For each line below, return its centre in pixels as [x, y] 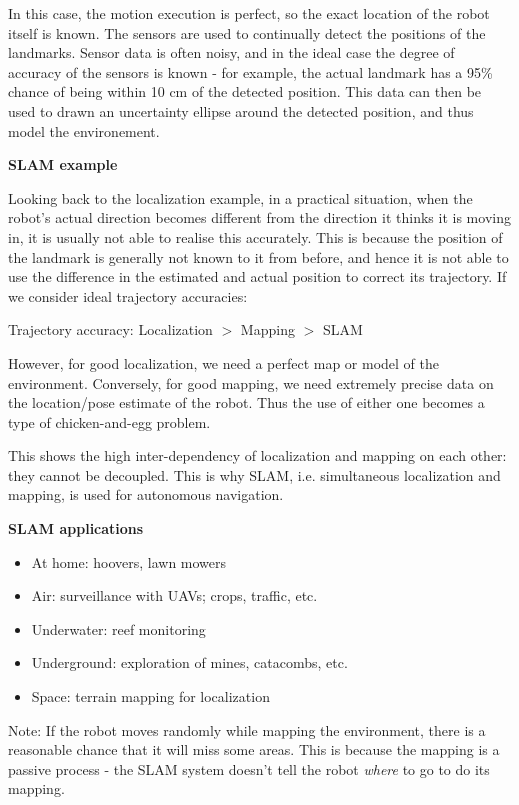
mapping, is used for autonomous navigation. [146, 494]
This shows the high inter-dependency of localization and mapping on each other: [257, 455]
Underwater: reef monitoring [118, 628]
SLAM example [63, 164]
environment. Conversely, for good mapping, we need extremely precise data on [251, 382]
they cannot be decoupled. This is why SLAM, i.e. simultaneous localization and [254, 474]
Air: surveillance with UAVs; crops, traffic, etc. [174, 595]
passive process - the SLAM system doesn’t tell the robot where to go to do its [249, 768]
